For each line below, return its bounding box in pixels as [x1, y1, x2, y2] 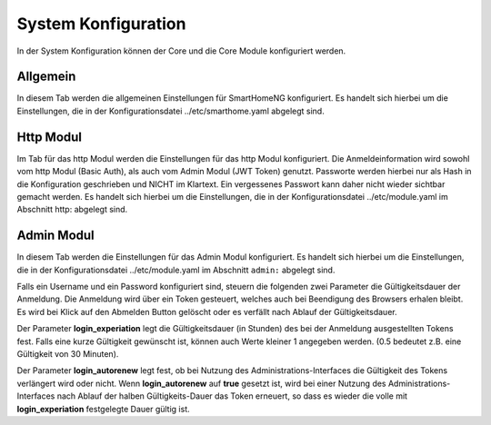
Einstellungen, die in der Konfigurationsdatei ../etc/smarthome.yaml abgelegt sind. [16, 105, 325, 116]
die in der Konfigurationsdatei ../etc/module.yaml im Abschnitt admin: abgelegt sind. [16, 264, 336, 275]
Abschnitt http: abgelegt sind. [16, 204, 128, 215]
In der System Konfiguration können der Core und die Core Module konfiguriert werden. [16, 45, 346, 56]
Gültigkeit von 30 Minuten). [16, 348, 119, 359]
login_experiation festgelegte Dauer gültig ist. [16, 403, 190, 414]
